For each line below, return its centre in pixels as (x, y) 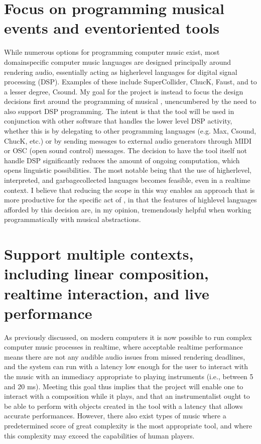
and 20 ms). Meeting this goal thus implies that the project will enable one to (124, 386)
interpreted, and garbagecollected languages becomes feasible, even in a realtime (127, 180)
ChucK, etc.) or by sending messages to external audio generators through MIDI (128, 140)
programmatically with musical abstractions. (73, 219)
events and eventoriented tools (112, 28)
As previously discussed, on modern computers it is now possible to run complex (128, 337)
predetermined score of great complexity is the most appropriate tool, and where (128, 426)
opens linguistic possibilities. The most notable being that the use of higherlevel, (128, 170)
